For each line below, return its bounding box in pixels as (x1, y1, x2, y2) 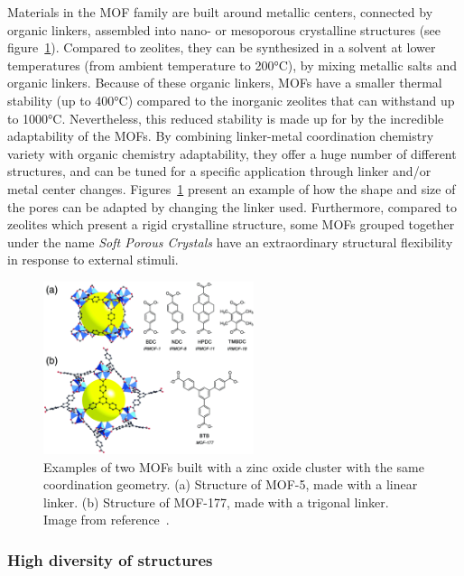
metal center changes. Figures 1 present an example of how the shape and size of (7, 179, 456, 198)
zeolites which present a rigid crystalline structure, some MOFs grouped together (7, 215, 455, 234)
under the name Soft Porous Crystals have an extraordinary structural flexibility (7, 232, 453, 251)
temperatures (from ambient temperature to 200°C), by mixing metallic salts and (7, 55, 457, 74)
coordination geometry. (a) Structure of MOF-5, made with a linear (43, 475, 418, 494)
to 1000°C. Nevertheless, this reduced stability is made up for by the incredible (7, 108, 444, 127)
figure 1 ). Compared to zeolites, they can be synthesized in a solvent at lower (7, 38, 436, 57)
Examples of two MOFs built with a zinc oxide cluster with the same (43, 457, 424, 476)
